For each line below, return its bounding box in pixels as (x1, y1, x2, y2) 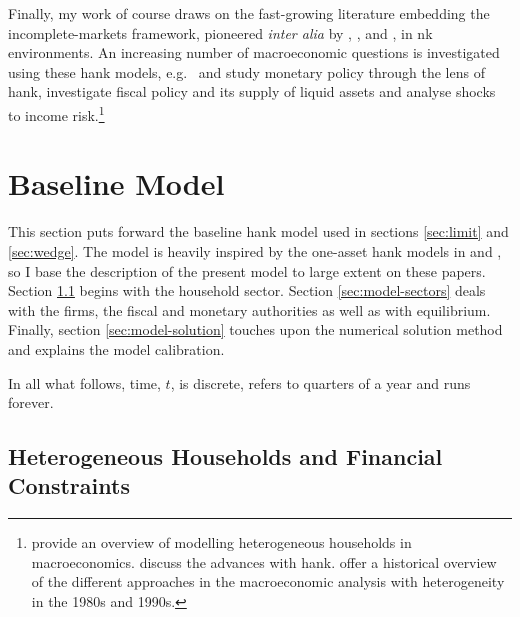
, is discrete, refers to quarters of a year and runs (170, 372, 471, 393)
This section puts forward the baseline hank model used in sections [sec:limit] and (8, 221, 509, 242)
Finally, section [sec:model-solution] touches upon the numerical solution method (8, 319, 503, 340)
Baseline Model (8, 163, 225, 204)
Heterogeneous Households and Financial (8, 441, 443, 472)
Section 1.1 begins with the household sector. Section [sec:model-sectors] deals (8, 280, 486, 301)
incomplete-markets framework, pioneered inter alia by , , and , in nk (8, 22, 433, 43)
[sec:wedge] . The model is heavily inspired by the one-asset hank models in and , (8, 240, 502, 261)
